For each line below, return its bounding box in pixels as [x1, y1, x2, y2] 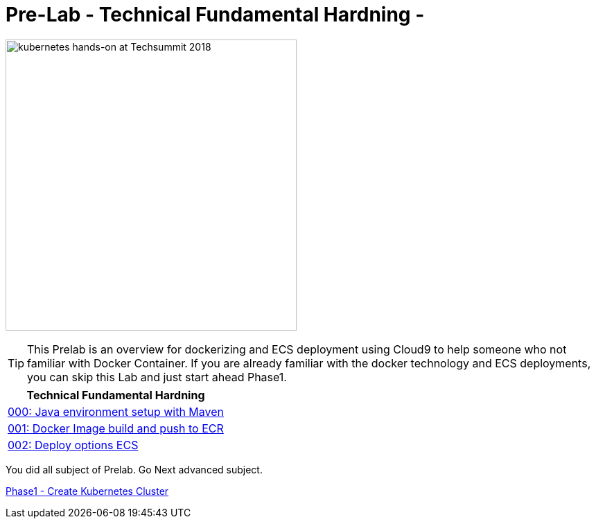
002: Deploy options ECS [8, 437, 139, 452]
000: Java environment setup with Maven [8, 404, 225, 419]
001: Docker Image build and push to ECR [8, 421, 224, 435]
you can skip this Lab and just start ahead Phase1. [27, 369, 287, 384]
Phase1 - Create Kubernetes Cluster [6, 484, 169, 497]
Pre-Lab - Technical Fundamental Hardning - [6, 3, 425, 26]
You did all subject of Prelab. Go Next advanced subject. [6, 463, 263, 475]
